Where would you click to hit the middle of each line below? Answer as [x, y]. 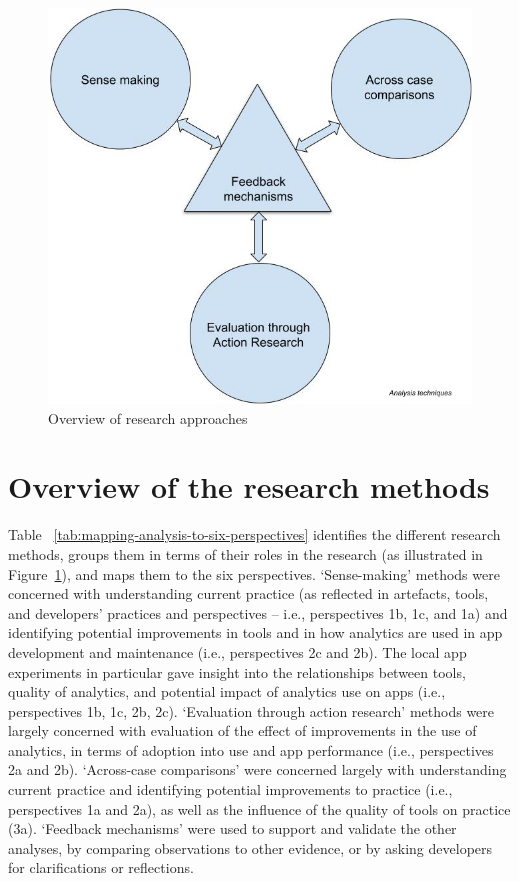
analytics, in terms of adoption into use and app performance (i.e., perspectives [251, 749]
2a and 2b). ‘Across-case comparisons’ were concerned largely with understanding [257, 769]
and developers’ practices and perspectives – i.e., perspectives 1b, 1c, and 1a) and [258, 612]
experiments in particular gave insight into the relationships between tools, [237, 671]
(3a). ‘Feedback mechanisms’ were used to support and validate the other [232, 828]
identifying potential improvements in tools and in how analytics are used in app [255, 632]
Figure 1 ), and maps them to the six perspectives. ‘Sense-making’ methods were [254, 573]
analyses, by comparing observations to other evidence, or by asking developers [250, 847]
